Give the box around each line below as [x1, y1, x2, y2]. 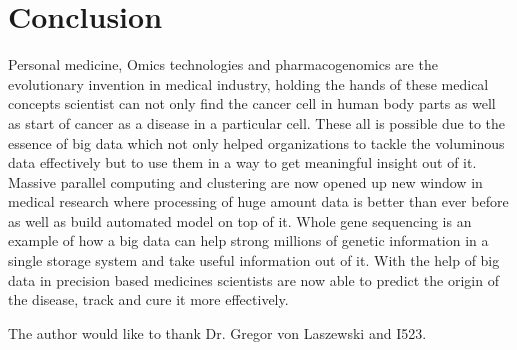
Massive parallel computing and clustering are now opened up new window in [8, 171, 483, 192]
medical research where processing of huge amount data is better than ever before [8, 191, 509, 212]
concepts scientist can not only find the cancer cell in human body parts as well [8, 93, 496, 114]
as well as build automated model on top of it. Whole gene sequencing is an [8, 210, 472, 231]
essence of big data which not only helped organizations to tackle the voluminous [8, 132, 505, 153]
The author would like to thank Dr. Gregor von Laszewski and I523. [8, 322, 427, 343]
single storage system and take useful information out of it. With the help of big [8, 250, 500, 271]
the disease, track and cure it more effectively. [8, 289, 289, 310]
